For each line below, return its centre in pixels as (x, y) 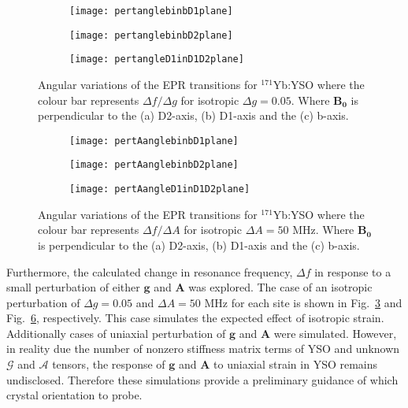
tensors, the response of (109, 364)
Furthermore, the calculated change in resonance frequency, (150, 271)
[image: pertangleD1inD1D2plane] (157, 59)
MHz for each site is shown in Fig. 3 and (303, 302)
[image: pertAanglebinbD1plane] (154, 141)
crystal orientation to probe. (74, 395)
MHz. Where (323, 230)
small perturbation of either (73, 287)
